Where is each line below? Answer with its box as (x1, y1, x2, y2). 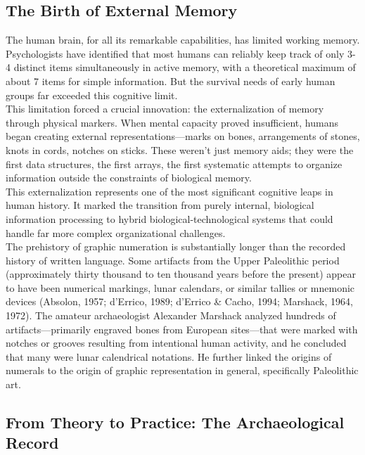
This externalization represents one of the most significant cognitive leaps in (6, 184, 333, 198)
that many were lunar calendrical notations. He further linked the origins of (6, 349, 332, 364)
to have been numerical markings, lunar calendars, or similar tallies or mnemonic (6, 280, 355, 295)
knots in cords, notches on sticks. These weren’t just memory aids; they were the (6, 142, 354, 157)
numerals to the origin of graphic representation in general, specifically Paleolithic (6, 363, 359, 378)
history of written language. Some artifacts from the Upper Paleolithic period (6, 252, 340, 267)
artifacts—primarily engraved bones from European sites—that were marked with (6, 321, 358, 336)
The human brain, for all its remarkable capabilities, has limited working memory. (6, 32, 360, 47)
